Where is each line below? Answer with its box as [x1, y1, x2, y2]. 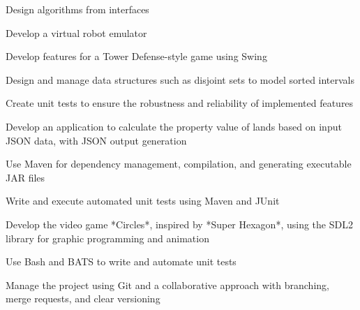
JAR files [6, 170, 45, 184]
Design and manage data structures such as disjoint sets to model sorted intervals [6, 72, 355, 87]
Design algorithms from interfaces [6, 2, 149, 16]
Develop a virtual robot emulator [6, 25, 147, 40]
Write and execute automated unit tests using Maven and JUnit [6, 193, 280, 208]
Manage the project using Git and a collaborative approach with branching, [6, 277, 329, 292]
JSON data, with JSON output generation [6, 133, 187, 147]
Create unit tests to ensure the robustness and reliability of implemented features [6, 96, 354, 110]
